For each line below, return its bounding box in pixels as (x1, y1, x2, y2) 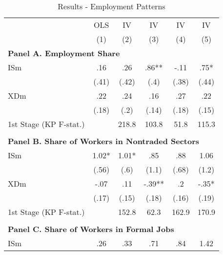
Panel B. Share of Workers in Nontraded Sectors (8, 135, 200, 147)
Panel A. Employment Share (8, 47, 120, 59)
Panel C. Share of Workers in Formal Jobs (8, 223, 174, 234)
